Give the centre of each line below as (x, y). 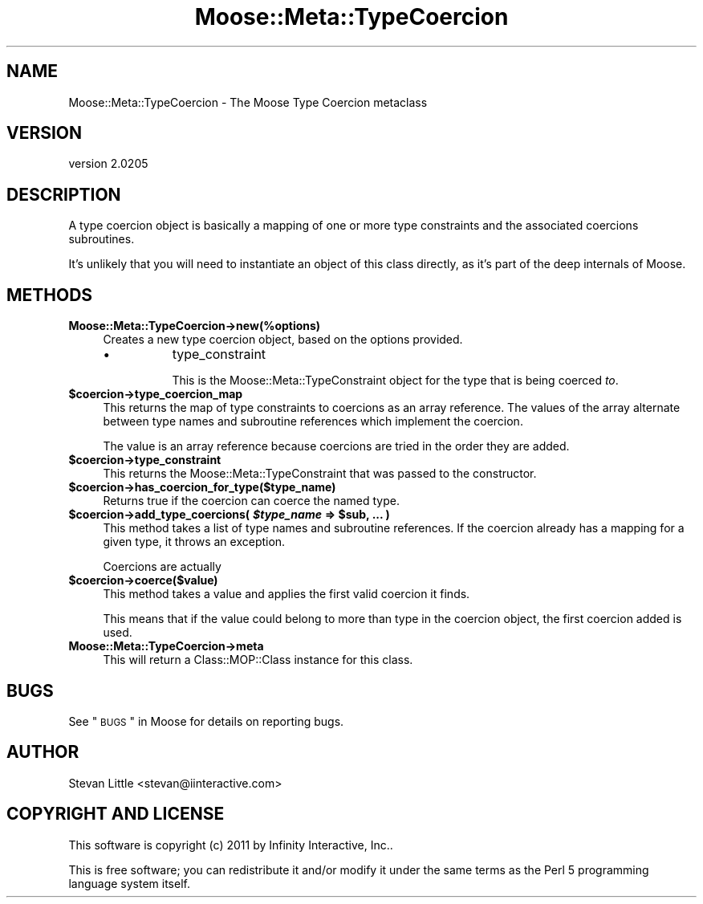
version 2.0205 (108, 164)
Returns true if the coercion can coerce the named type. (251, 501)
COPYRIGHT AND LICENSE (116, 814)
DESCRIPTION (64, 194)
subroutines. (102, 239)
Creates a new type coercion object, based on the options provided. (283, 340)
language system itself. (129, 883)
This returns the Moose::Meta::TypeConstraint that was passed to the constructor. (320, 474)
